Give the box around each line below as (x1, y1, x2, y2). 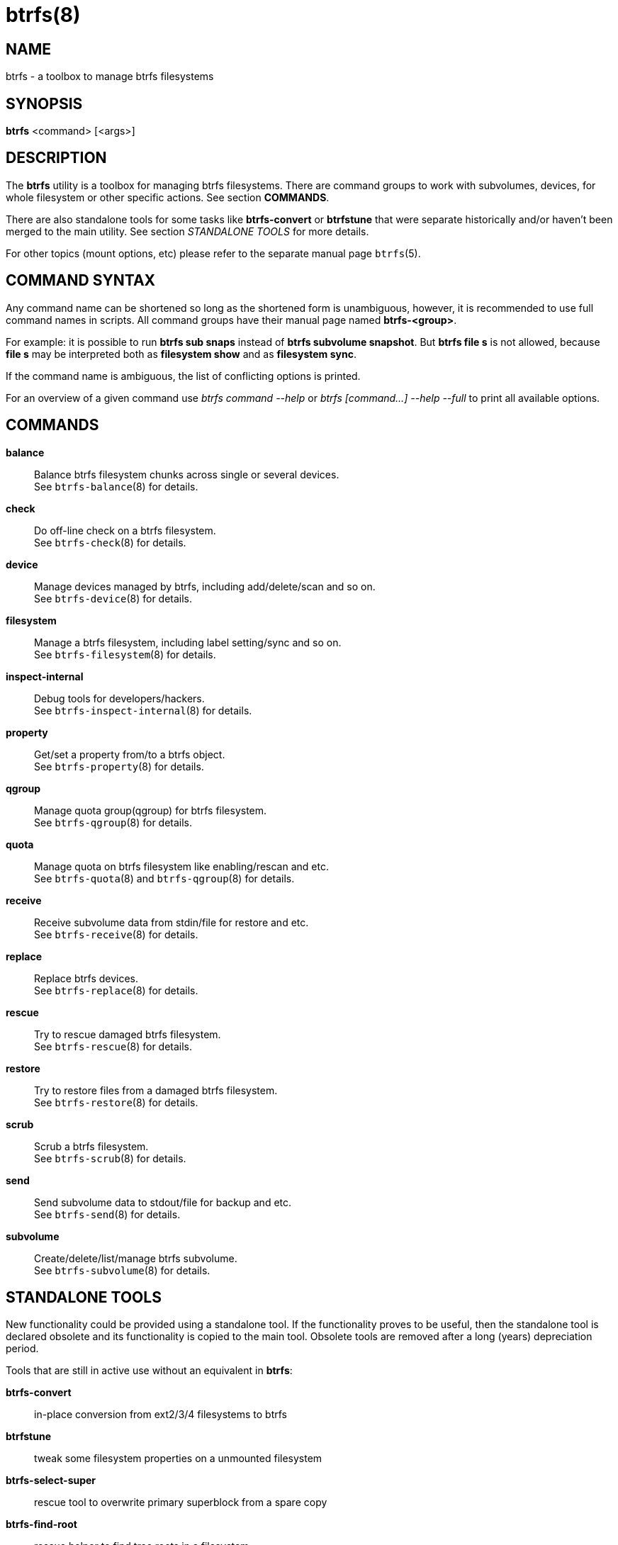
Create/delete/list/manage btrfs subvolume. (34, 1252, 237, 1264)
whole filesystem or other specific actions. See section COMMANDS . (6, 191, 330, 203)
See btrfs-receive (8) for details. (34, 928, 198, 940)
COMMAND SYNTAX (6, 271, 156, 290)
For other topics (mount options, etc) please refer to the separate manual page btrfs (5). (6, 247, 421, 259)
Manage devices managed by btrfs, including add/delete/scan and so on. (34, 580, 376, 592)
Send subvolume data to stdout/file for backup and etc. (34, 1196, 292, 1208)
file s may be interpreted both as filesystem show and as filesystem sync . (6, 347, 356, 360)
